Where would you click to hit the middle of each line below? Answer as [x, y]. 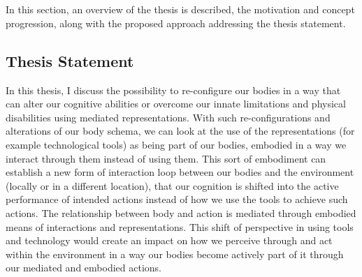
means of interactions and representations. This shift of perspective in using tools [180, 226]
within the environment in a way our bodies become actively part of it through [175, 254]
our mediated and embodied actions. [84, 268]
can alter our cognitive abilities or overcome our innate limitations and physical [176, 104]
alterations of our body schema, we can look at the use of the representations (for [180, 131]
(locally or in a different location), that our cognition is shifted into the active [172, 185]
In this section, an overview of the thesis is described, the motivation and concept [180, 9]
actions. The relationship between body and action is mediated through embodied [181, 212]
